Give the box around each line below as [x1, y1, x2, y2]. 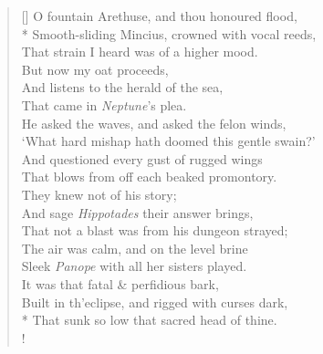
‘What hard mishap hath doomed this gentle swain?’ [21, 131, 316, 151]
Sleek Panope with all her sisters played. [21, 256, 247, 276]
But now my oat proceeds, [21, 59, 169, 78]
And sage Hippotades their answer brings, [21, 203, 254, 222]
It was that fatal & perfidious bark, [21, 274, 219, 293]
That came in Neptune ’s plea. [21, 95, 187, 114]
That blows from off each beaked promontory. [21, 167, 277, 186]
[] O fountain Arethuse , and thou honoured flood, [21, 6, 297, 25]
